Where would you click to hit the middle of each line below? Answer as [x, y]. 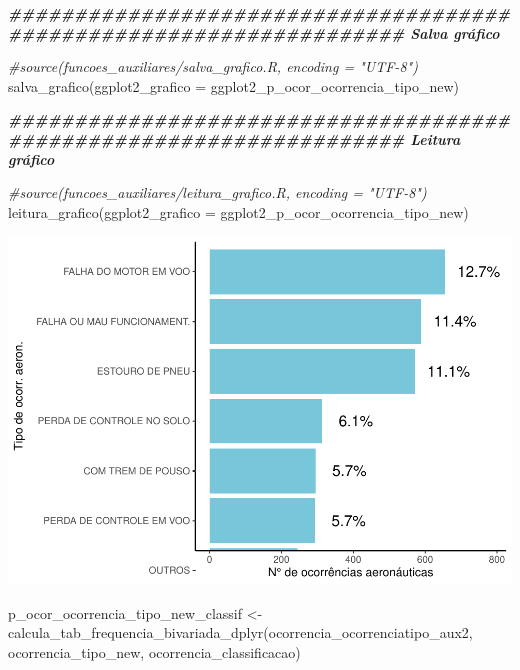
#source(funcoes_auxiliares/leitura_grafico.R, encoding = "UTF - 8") [217, 192]
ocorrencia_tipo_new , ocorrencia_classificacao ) [154, 652]
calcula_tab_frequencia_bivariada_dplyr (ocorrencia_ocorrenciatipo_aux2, [240, 632]
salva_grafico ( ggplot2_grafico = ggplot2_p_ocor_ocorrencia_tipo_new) [234, 85]
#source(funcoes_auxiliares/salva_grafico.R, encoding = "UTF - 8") [213, 66]
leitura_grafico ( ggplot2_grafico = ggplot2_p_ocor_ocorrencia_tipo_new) [238, 211]
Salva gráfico [455, 32]
